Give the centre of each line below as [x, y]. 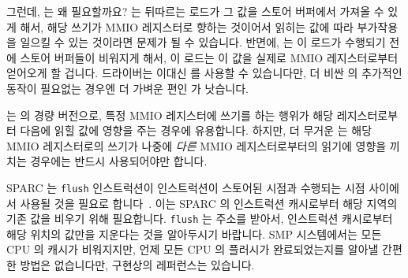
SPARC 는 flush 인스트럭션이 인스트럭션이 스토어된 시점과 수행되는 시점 [186, 187]
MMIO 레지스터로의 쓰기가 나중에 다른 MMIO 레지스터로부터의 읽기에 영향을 [197, 145]
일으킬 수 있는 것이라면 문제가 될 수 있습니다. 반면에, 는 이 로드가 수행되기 [203, 42]
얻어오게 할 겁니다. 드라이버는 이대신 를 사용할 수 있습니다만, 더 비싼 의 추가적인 [204, 73]
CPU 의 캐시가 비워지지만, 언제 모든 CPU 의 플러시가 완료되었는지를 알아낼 [193, 249]
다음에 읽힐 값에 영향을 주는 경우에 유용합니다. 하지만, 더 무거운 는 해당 [196, 130]
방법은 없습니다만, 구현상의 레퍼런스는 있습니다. [137, 265]
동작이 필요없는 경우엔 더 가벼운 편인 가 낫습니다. [128, 88]
